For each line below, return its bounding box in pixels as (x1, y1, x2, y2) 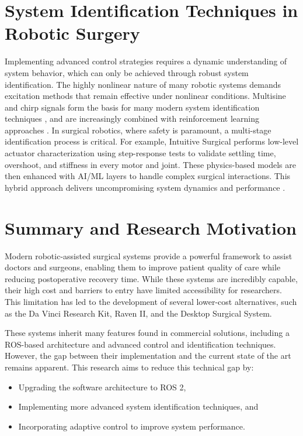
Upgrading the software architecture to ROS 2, (18, 380, 186, 393)
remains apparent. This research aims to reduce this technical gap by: (5, 361, 254, 373)
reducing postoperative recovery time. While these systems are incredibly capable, (5, 272, 298, 284)
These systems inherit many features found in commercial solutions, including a (5, 327, 290, 339)
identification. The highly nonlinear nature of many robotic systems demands (5, 78, 281, 90)
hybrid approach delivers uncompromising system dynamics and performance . (5, 181, 285, 193)
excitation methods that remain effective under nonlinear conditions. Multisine (5, 90, 286, 102)
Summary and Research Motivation (5, 215, 297, 239)
